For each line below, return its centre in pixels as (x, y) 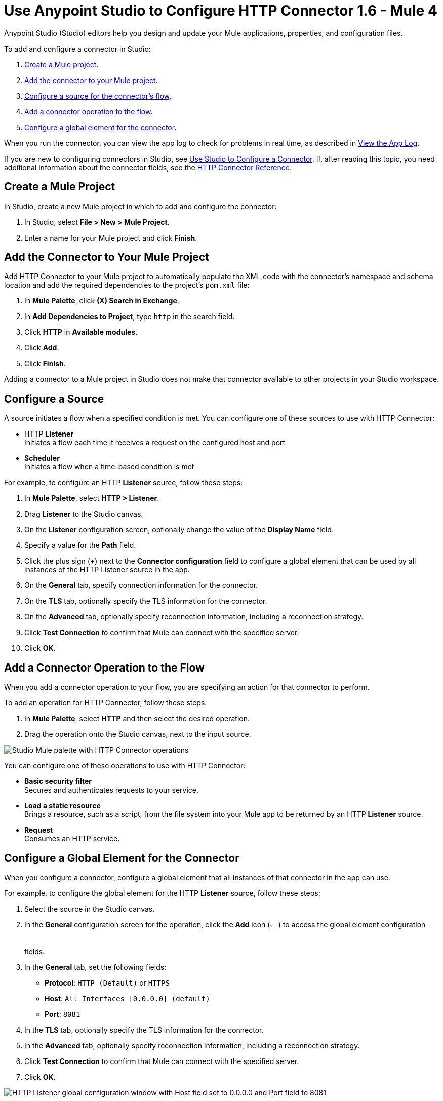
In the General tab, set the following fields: (95, 967)
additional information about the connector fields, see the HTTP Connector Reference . (148, 167)
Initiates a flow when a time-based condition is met (109, 467)
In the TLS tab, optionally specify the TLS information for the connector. (144, 1030)
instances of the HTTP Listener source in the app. (107, 570)
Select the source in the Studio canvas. (90, 909)
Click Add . (42, 348)
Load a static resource (63, 806)
